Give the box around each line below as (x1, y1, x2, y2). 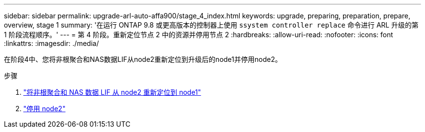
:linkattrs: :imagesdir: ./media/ (4, 39, 99, 47)
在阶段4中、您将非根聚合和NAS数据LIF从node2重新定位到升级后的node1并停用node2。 (4, 55, 282, 63)
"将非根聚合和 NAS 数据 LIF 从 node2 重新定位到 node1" (23, 88, 201, 96)
